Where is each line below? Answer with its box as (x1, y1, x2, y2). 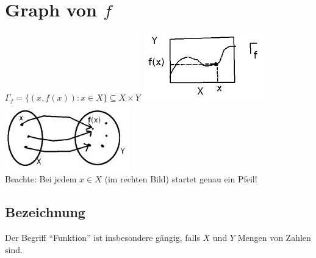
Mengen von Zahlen (237, 231, 311, 244)
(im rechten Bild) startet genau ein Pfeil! (104, 173, 257, 185)
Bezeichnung (5, 202, 85, 221)
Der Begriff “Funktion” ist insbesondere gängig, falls (5, 231, 200, 244)
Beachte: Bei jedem (5, 173, 77, 185)
